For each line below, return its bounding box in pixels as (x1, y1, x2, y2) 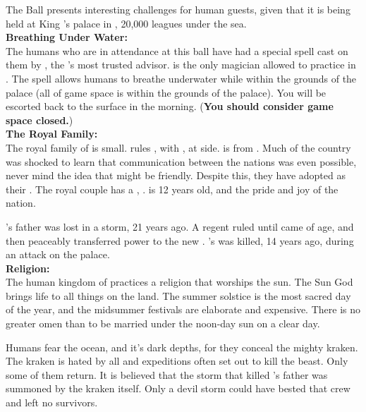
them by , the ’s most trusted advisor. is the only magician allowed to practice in (6, 57, 356, 72)
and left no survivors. (6, 395, 98, 410)
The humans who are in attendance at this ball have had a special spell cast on (6, 43, 348, 58)
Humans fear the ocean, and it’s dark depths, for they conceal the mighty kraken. (6, 339, 358, 354)
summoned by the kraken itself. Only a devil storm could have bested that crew (6, 381, 350, 396)
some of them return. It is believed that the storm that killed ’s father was (6, 367, 328, 382)
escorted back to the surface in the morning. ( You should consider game (6, 99, 334, 114)
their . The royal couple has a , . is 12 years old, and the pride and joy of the (6, 181, 338, 196)
